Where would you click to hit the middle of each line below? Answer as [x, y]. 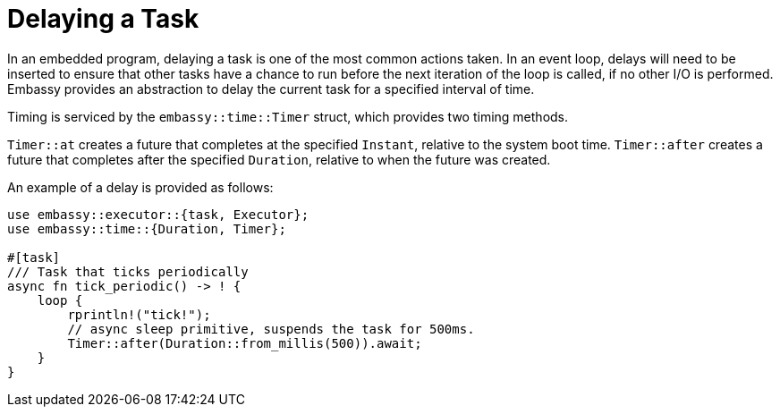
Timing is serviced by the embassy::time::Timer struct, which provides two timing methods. [288, 116]
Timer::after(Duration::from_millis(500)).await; [245, 343]
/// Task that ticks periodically [128, 271]
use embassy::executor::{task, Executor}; [158, 214]
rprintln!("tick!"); [139, 314]
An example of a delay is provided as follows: [140, 187]
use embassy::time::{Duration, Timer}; [147, 228]
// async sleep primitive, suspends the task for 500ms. [271, 329]
